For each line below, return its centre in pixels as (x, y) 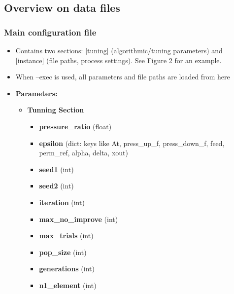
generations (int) (67, 269)
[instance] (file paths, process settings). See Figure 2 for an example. (118, 60)
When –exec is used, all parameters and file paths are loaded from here (123, 77)
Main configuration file (50, 32)
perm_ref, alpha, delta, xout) (84, 153)
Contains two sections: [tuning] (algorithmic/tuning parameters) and (119, 50)
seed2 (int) (56, 186)
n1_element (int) (68, 285)
